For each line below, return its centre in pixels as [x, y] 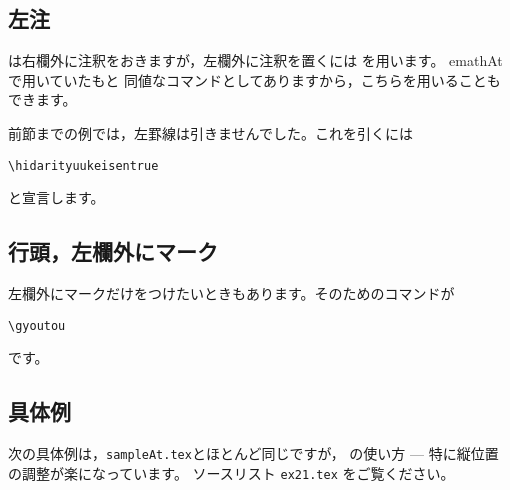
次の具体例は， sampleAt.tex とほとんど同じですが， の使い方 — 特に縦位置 [253, 453]
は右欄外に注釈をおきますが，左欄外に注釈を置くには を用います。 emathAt [255, 60]
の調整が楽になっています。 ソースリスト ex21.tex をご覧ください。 [231, 472]
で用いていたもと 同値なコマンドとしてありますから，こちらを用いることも [254, 79]
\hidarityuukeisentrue [83, 165]
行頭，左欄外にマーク [113, 251]
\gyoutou [37, 325]
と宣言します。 [56, 197]
